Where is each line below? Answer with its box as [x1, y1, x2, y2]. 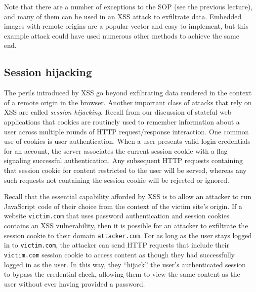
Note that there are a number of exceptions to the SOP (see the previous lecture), [4, 1, 253, 11]
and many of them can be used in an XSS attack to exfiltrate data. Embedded [4, 11, 242, 21]
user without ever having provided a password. [4, 278, 145, 289]
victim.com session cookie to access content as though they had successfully [4, 249, 235, 259]
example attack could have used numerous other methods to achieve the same [4, 30, 239, 41]
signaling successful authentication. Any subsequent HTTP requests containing [4, 155, 243, 166]
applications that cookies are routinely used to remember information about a [4, 116, 240, 126]
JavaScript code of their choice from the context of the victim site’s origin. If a [4, 201, 242, 211]
